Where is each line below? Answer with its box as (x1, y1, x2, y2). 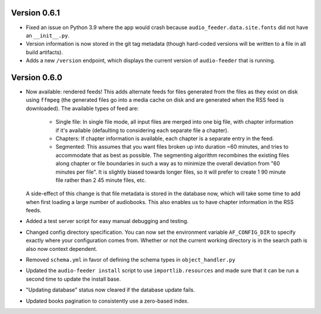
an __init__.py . (26, 32, 70, 39)
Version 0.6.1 (11, 8, 60, 18)
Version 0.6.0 (11, 72, 62, 83)
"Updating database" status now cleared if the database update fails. (26, 286, 196, 294)
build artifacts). (26, 48, 64, 56)
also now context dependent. (26, 245, 97, 252)
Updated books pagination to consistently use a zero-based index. (26, 297, 190, 304)
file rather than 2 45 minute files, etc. (55, 176, 146, 184)
